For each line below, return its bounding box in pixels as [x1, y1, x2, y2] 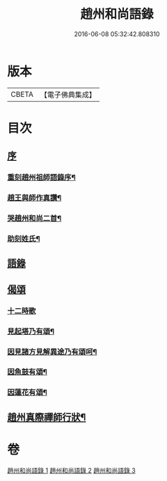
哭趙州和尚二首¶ [7, 214, 62, 223]
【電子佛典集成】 [40, 90, 96, 100]
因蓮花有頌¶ [7, 388, 47, 397]
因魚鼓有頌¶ [7, 367, 47, 377]
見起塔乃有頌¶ [7, 326, 54, 336]
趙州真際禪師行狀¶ [7, 411, 86, 423]
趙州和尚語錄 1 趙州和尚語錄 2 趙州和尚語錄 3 [7, 466, 136, 474]
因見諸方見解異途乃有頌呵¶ [7, 347, 97, 356]
